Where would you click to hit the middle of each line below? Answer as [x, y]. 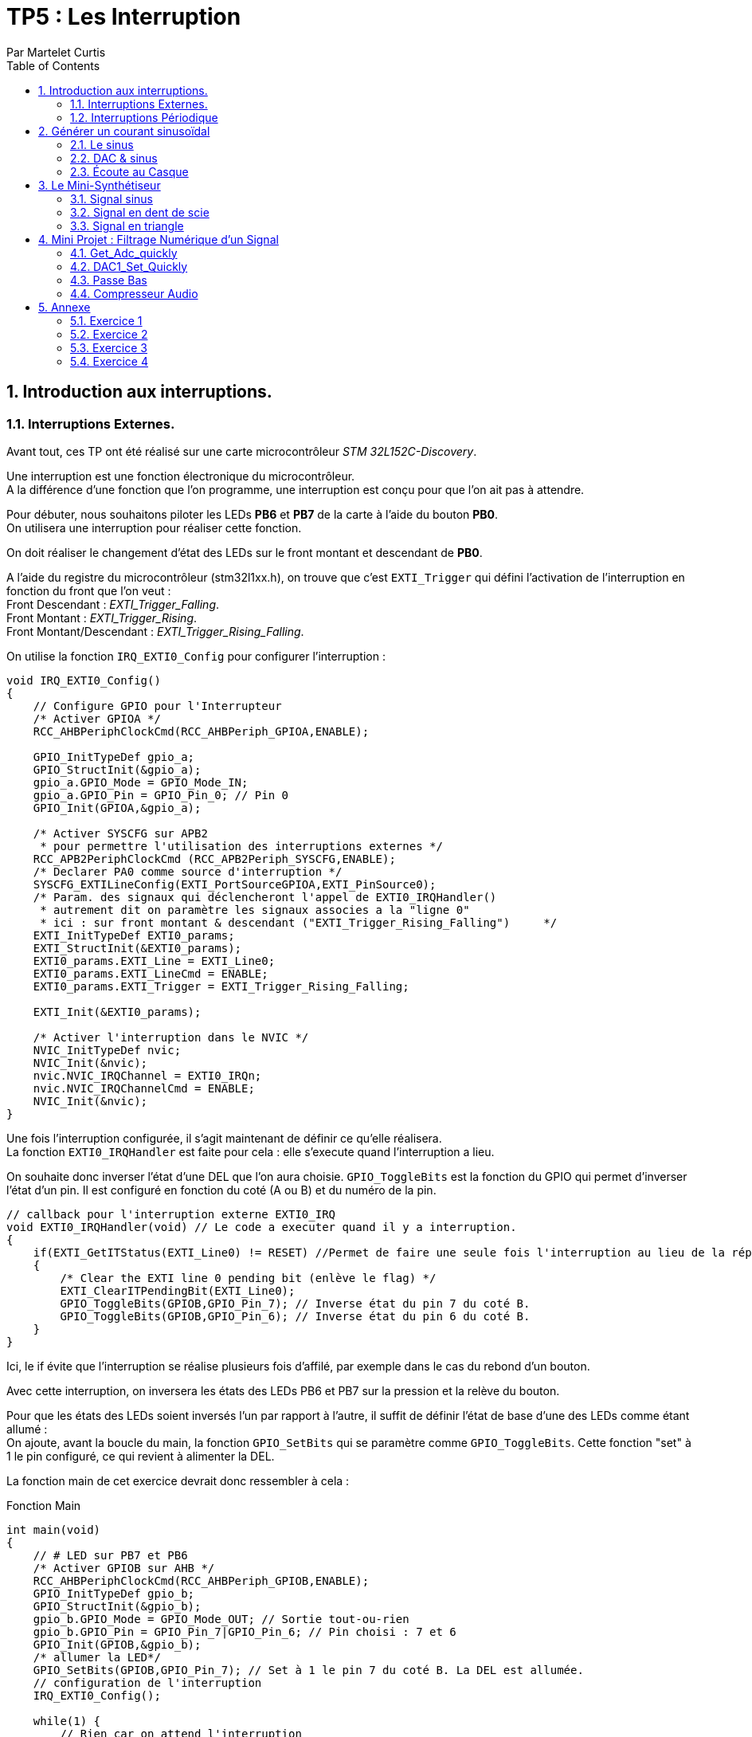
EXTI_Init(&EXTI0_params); [117, 1012]
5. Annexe [65, 307]
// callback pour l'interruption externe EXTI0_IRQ [171, 1214]
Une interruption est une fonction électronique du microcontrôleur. [181, 476]
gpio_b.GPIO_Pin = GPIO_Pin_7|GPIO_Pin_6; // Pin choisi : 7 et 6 [245, 1631]
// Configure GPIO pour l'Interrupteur [157, 706]
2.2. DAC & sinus [114, 158]
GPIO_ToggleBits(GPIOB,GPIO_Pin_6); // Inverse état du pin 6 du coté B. [295, 1316]
